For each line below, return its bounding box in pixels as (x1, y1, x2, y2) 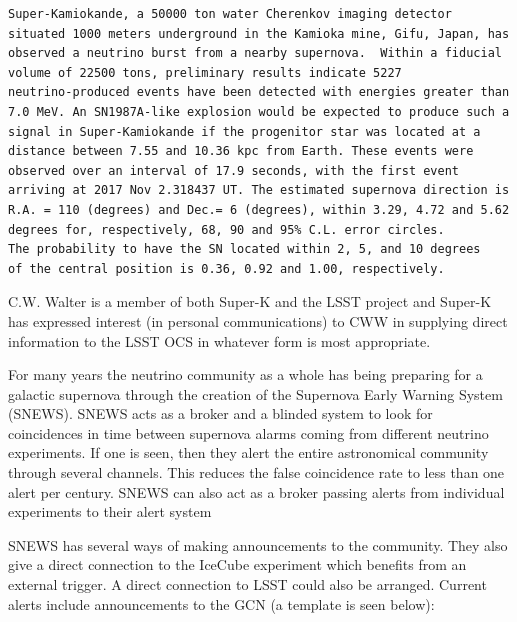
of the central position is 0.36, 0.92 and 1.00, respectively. (8, 261, 445, 276)
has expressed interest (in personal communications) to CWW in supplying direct (8, 310, 508, 331)
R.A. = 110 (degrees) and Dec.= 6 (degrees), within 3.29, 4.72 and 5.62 (8, 202, 510, 217)
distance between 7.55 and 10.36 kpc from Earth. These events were (8, 144, 474, 159)
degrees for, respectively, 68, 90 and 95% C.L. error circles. (8, 222, 445, 237)
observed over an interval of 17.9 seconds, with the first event (8, 163, 460, 178)
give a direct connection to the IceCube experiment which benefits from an (8, 554, 467, 575)
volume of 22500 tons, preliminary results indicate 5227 (8, 65, 402, 80)
